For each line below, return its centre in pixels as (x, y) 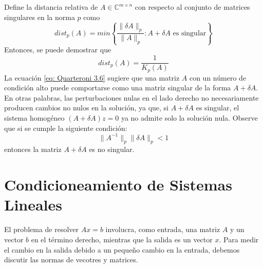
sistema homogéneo (34, 117)
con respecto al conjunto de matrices (192, 7)
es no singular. (112, 149)
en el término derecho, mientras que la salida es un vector (122, 239)
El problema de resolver (42, 229)
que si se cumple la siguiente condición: (66, 128)
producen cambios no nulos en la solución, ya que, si (87, 108)
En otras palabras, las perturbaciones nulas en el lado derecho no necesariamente (131, 97)
